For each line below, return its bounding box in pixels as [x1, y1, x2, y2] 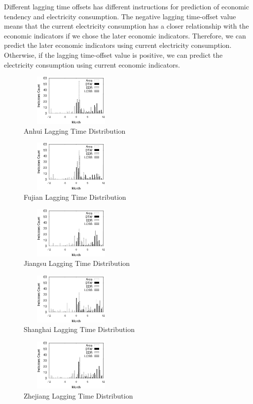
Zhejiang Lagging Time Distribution [24, 390, 133, 401]
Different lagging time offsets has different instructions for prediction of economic [4, 1, 249, 11]
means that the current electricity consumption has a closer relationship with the [4, 21, 249, 31]
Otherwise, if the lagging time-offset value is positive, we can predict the [4, 49, 223, 60]
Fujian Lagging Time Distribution [24, 191, 126, 202]
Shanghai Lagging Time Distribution [24, 324, 135, 334]
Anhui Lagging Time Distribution [24, 125, 126, 136]
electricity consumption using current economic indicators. [4, 59, 180, 70]
